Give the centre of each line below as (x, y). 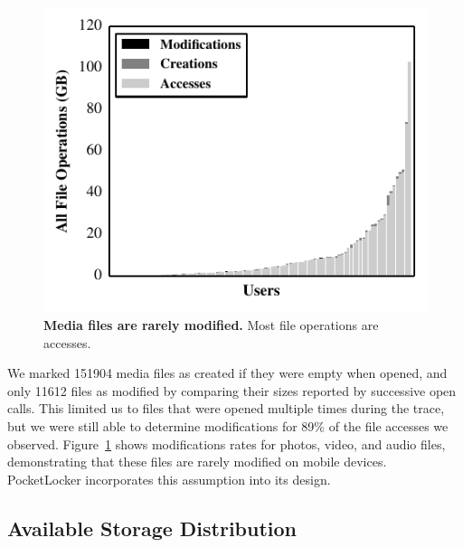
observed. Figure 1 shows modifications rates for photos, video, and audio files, (227, 443)
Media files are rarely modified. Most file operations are (211, 324)
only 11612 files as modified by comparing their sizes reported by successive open (232, 390)
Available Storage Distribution (152, 528)
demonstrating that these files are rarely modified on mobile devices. (197, 462)
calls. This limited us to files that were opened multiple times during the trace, (226, 408)
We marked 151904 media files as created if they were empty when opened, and (227, 373)
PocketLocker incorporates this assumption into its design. (169, 479)
